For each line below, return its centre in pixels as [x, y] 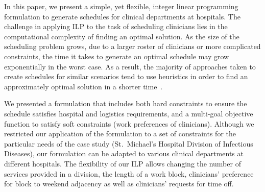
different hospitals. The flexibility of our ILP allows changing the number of [123, 163]
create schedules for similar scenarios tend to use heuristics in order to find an [126, 76]
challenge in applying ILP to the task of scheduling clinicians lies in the [116, 26]
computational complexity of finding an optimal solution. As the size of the [122, 36]
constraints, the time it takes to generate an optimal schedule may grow [117, 56]
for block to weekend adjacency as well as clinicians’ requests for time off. [119, 184]
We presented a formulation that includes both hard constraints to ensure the [126, 103]
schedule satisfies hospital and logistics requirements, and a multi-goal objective [129, 113]
